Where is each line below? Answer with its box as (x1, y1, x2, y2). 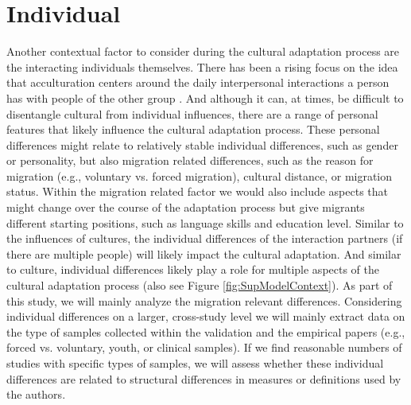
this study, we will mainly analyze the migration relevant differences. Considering (6, 292, 402, 309)
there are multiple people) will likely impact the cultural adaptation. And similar (6, 245, 401, 262)
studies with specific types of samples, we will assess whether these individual (6, 355, 384, 371)
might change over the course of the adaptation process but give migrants (6, 199, 365, 216)
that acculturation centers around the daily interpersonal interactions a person (6, 74, 390, 91)
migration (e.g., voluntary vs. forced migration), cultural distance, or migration (6, 167, 393, 184)
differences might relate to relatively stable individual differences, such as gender (6, 136, 398, 153)
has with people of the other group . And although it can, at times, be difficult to (6, 89, 404, 106)
